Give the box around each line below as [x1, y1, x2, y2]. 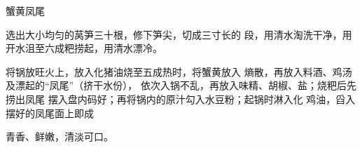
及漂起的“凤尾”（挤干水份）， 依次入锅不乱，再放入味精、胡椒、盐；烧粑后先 [6, 78, 356, 93]
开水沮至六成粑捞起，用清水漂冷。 [6, 41, 162, 55]
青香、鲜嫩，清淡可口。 [6, 129, 113, 144]
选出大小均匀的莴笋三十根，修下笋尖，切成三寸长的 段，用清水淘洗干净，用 [6, 27, 352, 41]
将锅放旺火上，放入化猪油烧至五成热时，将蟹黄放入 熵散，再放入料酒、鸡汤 [6, 64, 352, 79]
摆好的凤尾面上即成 [6, 105, 94, 120]
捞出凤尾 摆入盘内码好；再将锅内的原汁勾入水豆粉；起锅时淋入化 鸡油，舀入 [6, 91, 356, 106]
